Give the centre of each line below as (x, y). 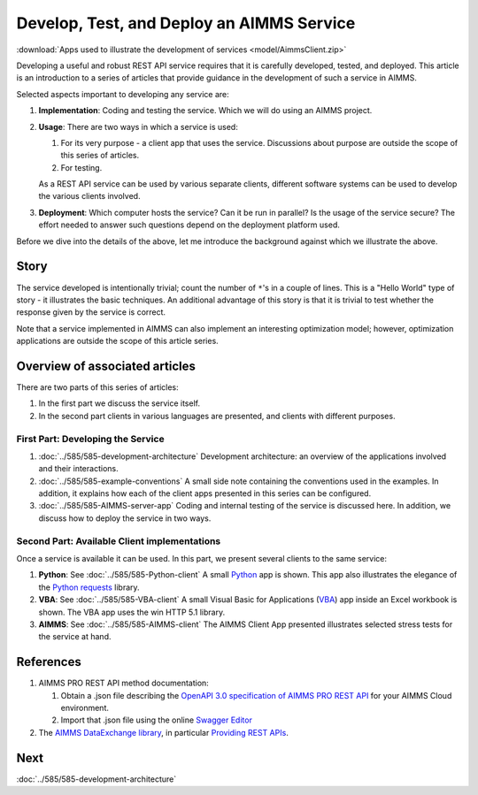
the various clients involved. (89, 196)
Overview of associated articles (106, 366)
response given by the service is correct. (91, 312)
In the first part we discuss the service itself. (119, 403)
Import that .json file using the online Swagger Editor (156, 720)
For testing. (81, 167)
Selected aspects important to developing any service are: (123, 94)
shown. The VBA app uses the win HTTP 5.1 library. (132, 612)
